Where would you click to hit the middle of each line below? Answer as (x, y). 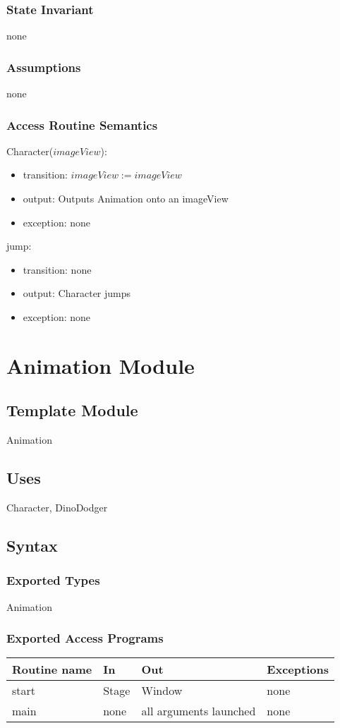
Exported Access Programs (85, 638)
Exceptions (298, 669)
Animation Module (101, 365)
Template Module (72, 410)
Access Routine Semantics (82, 125)
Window (162, 691)
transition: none (57, 269)
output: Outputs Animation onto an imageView (126, 199)
